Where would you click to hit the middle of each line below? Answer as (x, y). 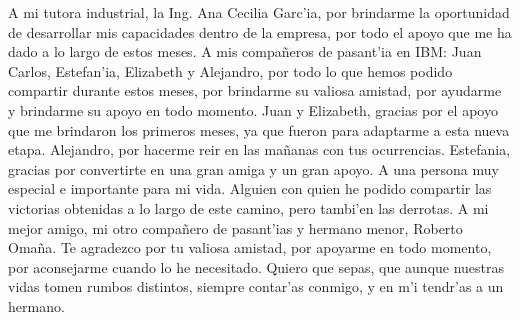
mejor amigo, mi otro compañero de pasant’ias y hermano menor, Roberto (235, 227)
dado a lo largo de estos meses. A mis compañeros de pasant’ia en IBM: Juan (245, 51)
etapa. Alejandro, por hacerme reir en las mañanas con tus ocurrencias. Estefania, (259, 149)
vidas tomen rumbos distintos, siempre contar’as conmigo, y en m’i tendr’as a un (256, 286)
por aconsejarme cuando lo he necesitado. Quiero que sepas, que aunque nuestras (256, 266)
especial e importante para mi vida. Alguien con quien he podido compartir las (250, 188)
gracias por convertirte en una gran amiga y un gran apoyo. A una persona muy (253, 168)
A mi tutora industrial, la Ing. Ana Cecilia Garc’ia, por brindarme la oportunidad (259, 12)
